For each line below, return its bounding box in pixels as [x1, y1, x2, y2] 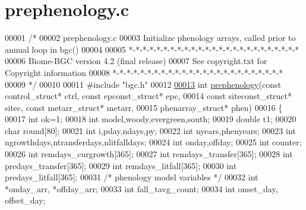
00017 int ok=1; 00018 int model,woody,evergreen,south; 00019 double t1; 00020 [5, 113, 296, 125]
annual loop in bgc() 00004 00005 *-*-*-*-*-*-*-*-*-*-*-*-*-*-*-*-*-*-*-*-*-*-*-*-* [5, 43, 299, 55]
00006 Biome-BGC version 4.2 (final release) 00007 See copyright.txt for [5, 55, 267, 67]
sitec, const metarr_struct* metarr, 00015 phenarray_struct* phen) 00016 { [5, 101, 283, 113]
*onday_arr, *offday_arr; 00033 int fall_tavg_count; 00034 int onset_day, [5, 182, 278, 195]
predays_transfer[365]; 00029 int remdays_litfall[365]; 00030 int [5, 159, 237, 171]
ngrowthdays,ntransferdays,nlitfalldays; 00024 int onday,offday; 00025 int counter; [5, 136, 302, 148]
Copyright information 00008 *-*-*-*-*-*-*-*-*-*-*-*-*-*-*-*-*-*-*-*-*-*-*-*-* [5, 66, 283, 78]
